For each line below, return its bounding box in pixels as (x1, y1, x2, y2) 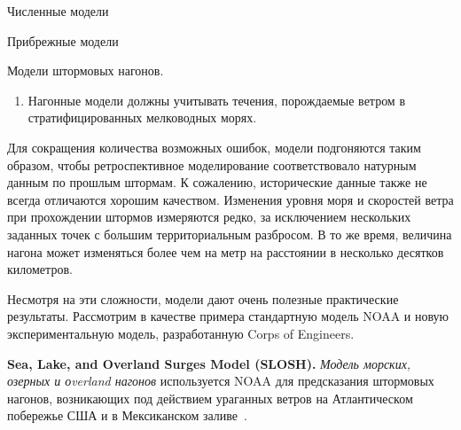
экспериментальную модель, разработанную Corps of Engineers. (7, 324, 355, 342)
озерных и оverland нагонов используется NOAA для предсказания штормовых (7, 371, 434, 390)
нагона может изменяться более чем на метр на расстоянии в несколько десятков (7, 242, 444, 261)
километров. (7, 260, 73, 278)
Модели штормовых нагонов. (7, 61, 164, 80)
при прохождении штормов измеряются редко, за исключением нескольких (7, 207, 411, 226)
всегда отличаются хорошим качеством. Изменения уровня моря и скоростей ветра (7, 190, 454, 208)
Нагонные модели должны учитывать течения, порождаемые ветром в (27, 90, 405, 109)
